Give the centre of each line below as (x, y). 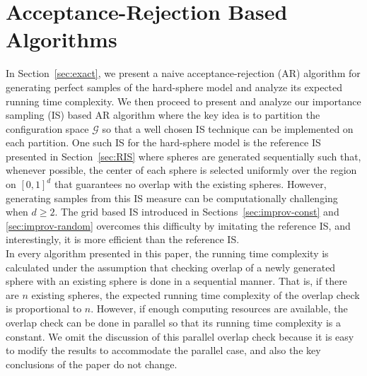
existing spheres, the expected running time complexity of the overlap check (196, 294)
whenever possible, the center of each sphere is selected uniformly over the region (181, 170)
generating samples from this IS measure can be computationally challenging (172, 198)
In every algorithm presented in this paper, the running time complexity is (167, 253)
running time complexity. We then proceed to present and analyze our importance (183, 101)
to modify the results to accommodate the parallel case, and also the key (163, 350)
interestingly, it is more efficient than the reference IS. (123, 239)
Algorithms (62, 39)
